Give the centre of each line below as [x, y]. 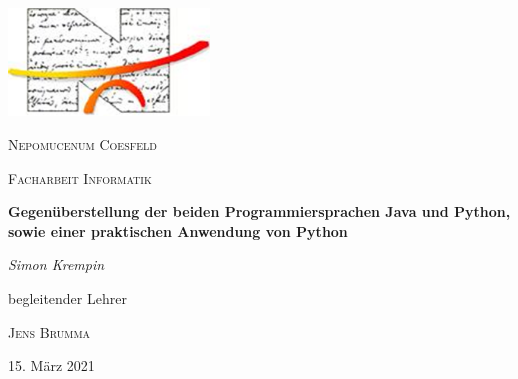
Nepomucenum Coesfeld [82, 143]
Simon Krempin [56, 264]
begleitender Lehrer [67, 297]
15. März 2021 [51, 365]
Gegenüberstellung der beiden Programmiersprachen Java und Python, [259, 211]
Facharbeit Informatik [80, 177]
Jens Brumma [49, 331]
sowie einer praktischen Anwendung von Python [178, 230]
